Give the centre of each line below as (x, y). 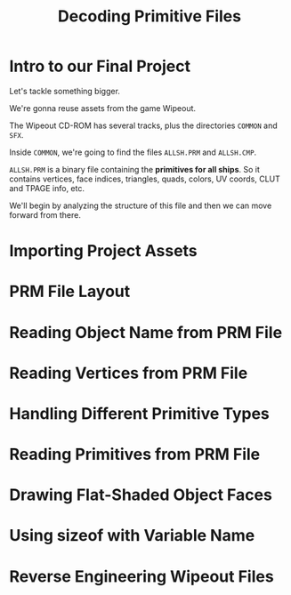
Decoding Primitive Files (150, 16)
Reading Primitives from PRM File (135, 454)
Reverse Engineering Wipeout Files (141, 576)
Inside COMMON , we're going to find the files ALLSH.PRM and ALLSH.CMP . (133, 152)
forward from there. (45, 214)
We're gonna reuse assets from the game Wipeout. (103, 108)
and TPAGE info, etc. (47, 188)
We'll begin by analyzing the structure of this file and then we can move (141, 205)
